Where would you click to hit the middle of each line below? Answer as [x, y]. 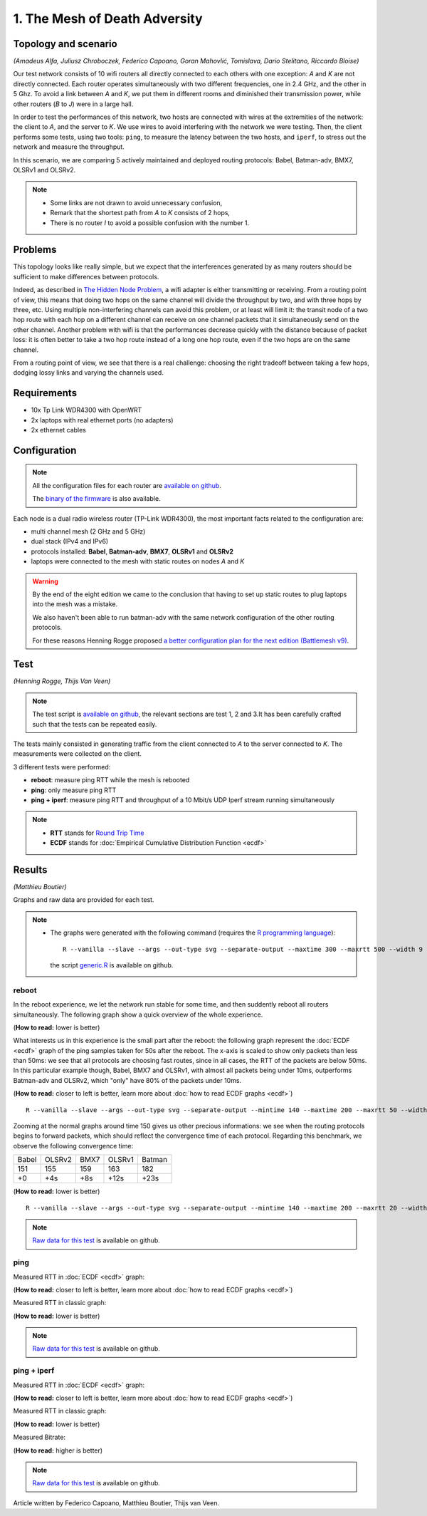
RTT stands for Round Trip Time [97, 833]
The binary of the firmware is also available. [96, 499]
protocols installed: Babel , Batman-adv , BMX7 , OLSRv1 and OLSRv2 [132, 551]
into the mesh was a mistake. [75, 604]
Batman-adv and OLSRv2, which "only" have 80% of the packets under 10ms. [127, 1080]
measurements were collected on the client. [78, 754]
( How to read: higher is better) [58, 1450]
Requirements [45, 393]
